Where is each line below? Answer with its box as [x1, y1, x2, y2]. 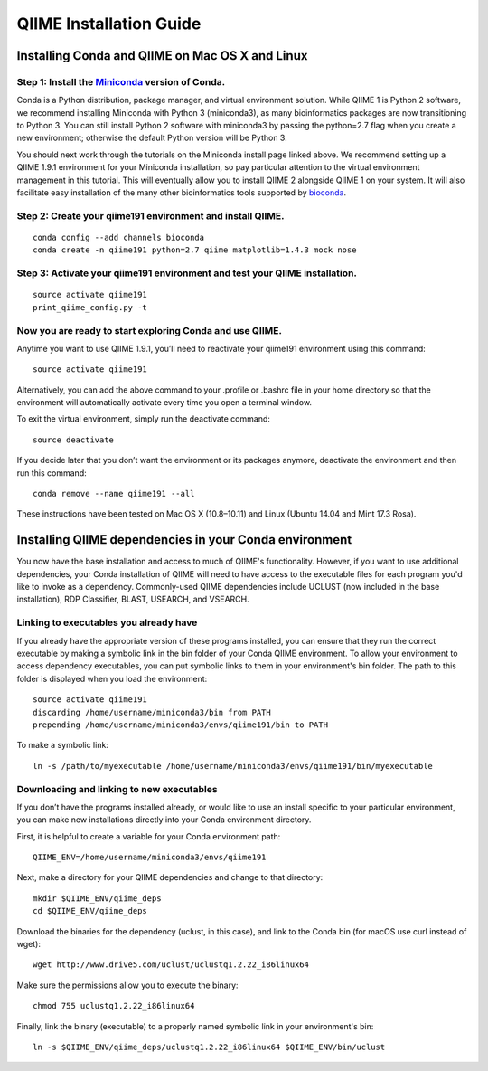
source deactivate [33, 434, 115, 445]
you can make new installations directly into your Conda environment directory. [16, 814, 312, 825]
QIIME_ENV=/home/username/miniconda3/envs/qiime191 [33, 852, 267, 863]
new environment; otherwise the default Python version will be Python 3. [16, 132, 288, 144]
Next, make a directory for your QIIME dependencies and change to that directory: [16, 872, 324, 883]
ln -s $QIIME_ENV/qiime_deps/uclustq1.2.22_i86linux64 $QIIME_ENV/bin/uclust [33, 1041, 386, 1052]
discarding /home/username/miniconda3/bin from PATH [33, 706, 271, 717]
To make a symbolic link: [16, 740, 108, 751]
